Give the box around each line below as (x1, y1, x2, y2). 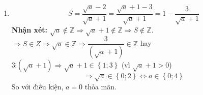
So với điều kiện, (11, 81, 64, 91)
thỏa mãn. (84, 81, 117, 91)
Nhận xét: (11, 24, 48, 35)
